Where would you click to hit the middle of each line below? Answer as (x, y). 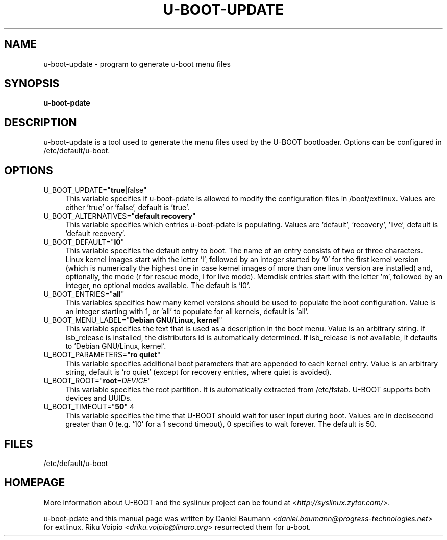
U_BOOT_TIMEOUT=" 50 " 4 (89, 407)
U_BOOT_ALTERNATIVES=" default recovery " (120, 216)
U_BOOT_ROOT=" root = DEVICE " (97, 381)
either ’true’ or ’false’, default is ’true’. (128, 208)
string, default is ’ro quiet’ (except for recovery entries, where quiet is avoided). (198, 372)
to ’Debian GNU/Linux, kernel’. (116, 346)
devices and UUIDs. (99, 398)
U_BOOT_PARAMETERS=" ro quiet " (102, 355)
